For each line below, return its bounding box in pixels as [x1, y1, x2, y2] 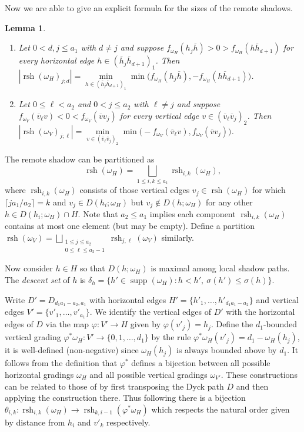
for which [252, 184, 286, 196]
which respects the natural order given [151, 403, 290, 415]
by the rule [151, 331, 191, 343]
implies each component [149, 207, 236, 220]
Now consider [5, 262, 53, 274]
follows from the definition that [5, 357, 118, 369]
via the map [45, 318, 89, 330]
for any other [205, 195, 253, 208]
